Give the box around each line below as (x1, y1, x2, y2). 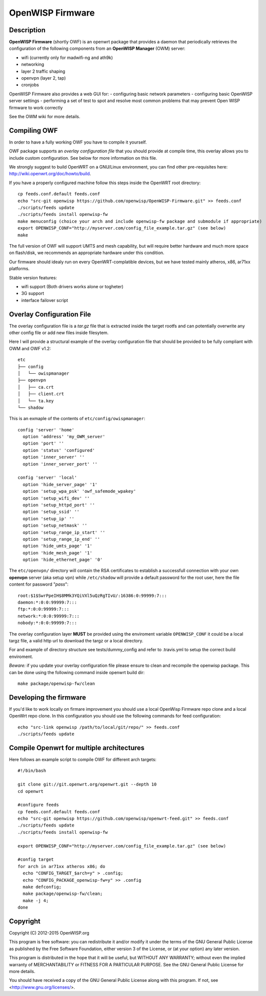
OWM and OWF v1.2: (9, 345, 51, 351)
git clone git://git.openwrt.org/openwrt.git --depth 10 (18, 782, 157, 787)
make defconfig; (22, 884, 62, 890)
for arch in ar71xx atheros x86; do (18, 864, 105, 869)
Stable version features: (9, 275, 57, 280)
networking (21, 62, 44, 67)
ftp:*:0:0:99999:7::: (18, 606, 69, 612)
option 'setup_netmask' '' (22, 523, 87, 529)
